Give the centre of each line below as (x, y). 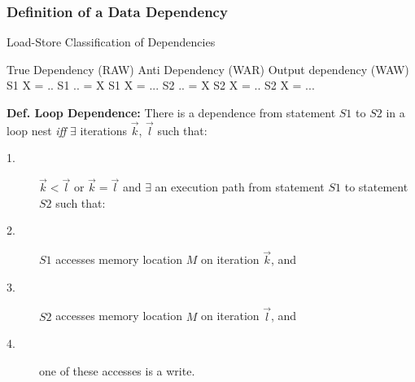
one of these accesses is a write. (117, 370)
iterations (104, 130)
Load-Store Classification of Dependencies (111, 42)
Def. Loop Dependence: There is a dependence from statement (171, 112)
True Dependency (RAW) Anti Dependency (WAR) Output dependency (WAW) (208, 69)
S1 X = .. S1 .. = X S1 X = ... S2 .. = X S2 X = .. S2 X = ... (161, 85)
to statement (376, 187)
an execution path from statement (240, 187)
